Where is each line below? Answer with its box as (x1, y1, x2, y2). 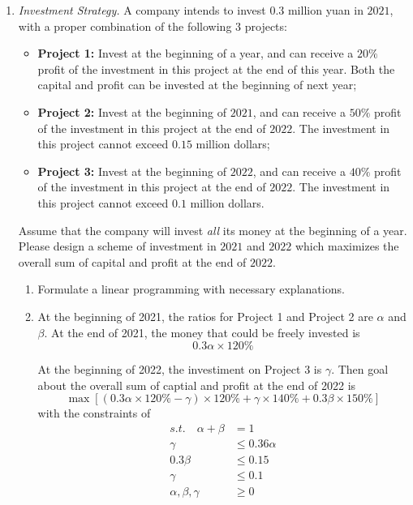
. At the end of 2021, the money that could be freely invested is (44, 323, 360, 340)
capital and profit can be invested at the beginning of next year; (37, 76, 357, 93)
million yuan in (287, 2, 364, 18)
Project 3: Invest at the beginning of (37, 162, 226, 179)
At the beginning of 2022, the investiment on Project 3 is (37, 361, 322, 378)
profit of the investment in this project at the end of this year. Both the (37, 60, 395, 77)
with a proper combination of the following (18, 17, 232, 34)
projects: (244, 17, 287, 34)
